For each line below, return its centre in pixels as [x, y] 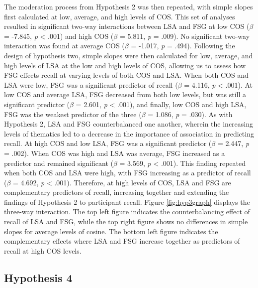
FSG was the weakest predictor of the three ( [73, 114]
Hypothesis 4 [38, 277]
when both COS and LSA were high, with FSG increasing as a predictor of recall [128, 173]
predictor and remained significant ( [59, 163]
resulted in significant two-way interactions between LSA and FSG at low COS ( [127, 26]
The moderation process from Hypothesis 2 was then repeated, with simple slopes [129, 6]
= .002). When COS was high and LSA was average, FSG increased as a [115, 153]
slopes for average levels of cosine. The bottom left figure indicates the [111, 231]
